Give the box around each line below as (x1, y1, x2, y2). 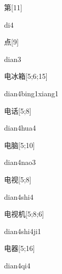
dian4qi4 (4, 260, 30, 270)
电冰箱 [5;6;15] (4, 71, 48, 81)
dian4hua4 (4, 122, 36, 133)
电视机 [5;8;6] (4, 208, 44, 219)
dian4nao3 (4, 157, 36, 167)
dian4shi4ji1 (4, 225, 41, 236)
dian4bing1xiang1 (4, 88, 58, 98)
